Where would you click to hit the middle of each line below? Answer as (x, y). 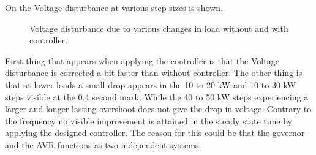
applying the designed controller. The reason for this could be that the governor (155, 133)
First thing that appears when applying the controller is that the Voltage (142, 60)
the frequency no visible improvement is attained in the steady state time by (149, 120)
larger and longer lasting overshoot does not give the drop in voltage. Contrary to (158, 109)
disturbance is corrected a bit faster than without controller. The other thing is (154, 73)
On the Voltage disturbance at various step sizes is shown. (114, 7)
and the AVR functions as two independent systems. (103, 144)
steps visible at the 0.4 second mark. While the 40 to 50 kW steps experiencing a (157, 96)
